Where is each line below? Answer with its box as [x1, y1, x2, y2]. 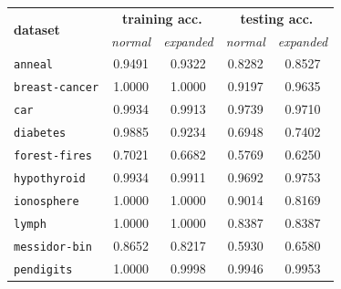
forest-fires [14, 150, 92, 163]
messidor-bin [14, 240, 92, 253]
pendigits [14, 263, 73, 276]
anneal [14, 58, 53, 72]
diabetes [14, 127, 67, 140]
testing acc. [240, 8, 314, 27]
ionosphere [14, 194, 79, 208]
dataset [14, 20, 60, 39]
